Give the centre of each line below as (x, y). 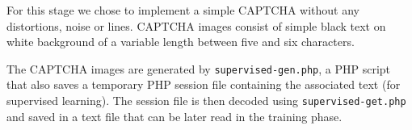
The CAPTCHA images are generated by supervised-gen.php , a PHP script (199, 68)
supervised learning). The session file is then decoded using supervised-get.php (206, 101)
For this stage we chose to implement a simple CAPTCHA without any (183, 10)
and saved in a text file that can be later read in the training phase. (174, 116)
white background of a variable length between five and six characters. (181, 42)
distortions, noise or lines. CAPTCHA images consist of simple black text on (196, 25)
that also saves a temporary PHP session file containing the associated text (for (204, 84)
